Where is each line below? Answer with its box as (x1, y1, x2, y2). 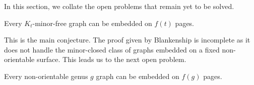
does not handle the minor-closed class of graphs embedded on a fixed (4, 44, 220, 54)
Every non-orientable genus (4, 70, 88, 81)
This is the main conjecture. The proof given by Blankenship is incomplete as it (4, 34, 250, 45)
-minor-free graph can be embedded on (32, 17, 152, 28)
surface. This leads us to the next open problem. (36, 54, 186, 64)
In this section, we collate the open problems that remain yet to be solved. (4, 1, 234, 11)
